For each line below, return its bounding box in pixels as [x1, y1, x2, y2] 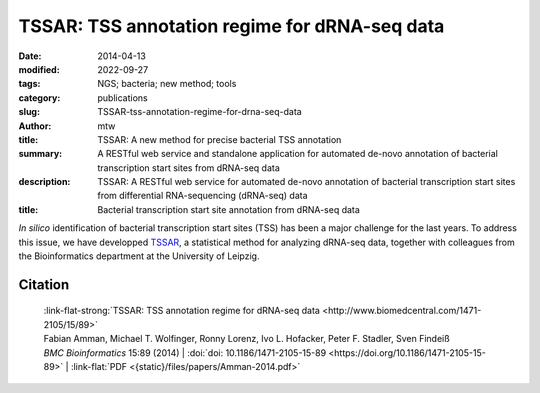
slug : [18, 106, 40, 118]
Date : [18, 50, 42, 62]
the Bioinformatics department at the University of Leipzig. [18, 250, 260, 262]
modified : [18, 63, 60, 75]
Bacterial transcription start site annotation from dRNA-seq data [97, 203, 360, 215]
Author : [18, 120, 52, 132]
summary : [18, 148, 63, 160]
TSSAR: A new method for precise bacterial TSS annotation [97, 133, 342, 145]
